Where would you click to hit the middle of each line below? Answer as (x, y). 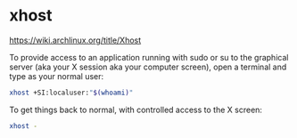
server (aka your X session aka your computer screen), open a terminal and (148, 67)
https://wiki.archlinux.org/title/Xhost (75, 40)
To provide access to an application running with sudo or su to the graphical (149, 57)
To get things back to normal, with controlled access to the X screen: (136, 110)
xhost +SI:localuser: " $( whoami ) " (71, 93)
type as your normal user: (57, 76)
